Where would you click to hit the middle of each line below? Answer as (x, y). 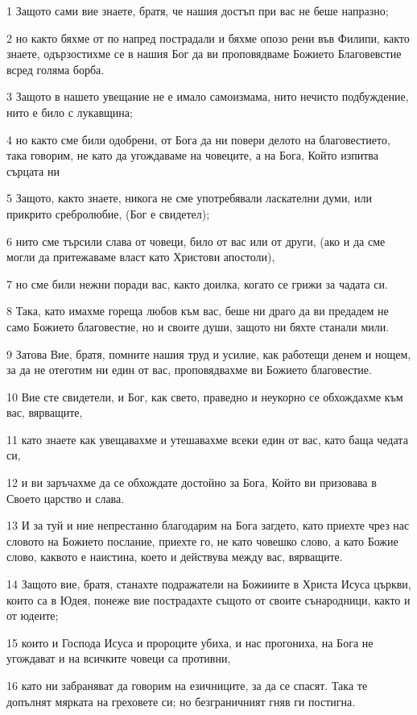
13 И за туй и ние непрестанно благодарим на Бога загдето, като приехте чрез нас (208, 525)
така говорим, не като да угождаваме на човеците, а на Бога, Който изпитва (192, 155)
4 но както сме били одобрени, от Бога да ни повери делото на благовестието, (198, 139)
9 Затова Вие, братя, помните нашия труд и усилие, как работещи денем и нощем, (209, 353)
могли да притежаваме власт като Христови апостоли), (141, 257)
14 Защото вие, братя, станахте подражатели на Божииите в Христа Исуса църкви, (209, 584)
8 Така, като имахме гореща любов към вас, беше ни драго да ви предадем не (198, 311)
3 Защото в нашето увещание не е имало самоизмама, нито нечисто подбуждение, (208, 96)
